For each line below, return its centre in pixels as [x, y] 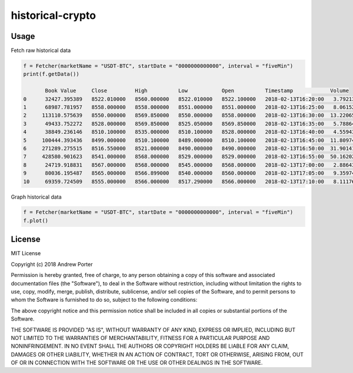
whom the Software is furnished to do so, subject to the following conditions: [104, 300]
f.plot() [36, 220]
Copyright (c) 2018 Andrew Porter [52, 264]
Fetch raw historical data [41, 51]
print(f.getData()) [51, 74]
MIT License [26, 253]
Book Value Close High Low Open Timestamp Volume [197, 91]
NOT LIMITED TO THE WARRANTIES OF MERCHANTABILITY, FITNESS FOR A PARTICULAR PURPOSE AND [140, 338]
